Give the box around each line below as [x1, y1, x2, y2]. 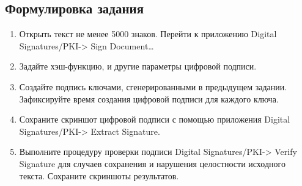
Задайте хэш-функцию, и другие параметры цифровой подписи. [19, 60, 257, 73]
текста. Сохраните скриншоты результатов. [19, 169, 179, 182]
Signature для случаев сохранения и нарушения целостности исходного [19, 157, 285, 170]
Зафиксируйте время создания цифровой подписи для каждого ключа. [19, 92, 279, 105]
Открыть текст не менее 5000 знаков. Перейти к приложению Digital [19, 27, 277, 40]
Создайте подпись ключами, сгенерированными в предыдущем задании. [19, 80, 287, 93]
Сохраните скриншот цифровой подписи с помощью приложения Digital [19, 113, 290, 126]
